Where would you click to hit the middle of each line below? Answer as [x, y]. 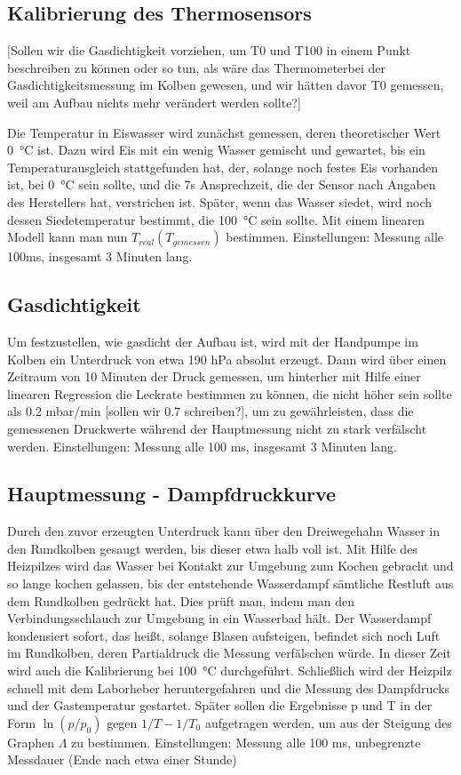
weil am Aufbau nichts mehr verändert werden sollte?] [154, 102]
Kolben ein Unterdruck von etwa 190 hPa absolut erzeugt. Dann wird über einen [227, 359]
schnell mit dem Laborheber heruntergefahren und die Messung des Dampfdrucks [229, 687]
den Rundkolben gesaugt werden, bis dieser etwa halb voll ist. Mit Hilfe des [212, 548]
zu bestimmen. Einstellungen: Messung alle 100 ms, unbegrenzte [246, 742]
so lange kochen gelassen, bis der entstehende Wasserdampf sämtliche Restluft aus [230, 583]
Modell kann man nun [68, 237]
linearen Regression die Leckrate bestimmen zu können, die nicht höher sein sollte [230, 393]
